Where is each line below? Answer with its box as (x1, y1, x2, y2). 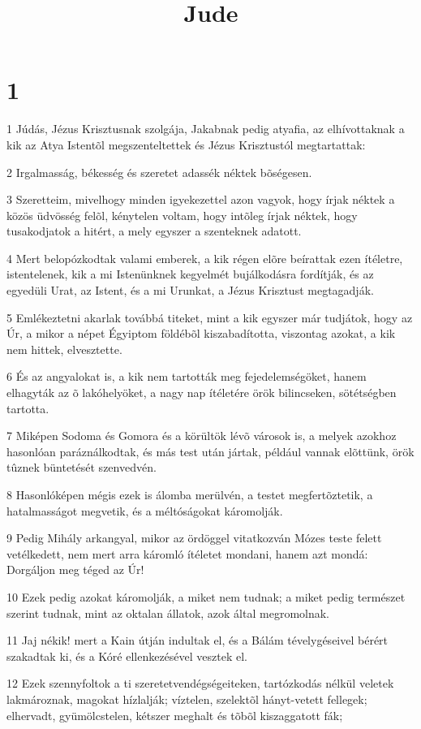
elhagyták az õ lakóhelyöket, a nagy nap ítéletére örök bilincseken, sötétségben (6, 384, 397, 401)
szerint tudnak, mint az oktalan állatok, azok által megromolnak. (6, 604, 330, 621)
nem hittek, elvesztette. (6, 340, 122, 357)
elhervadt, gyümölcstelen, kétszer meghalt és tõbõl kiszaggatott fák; (6, 706, 343, 723)
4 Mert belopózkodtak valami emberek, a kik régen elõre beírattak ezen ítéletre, (6, 249, 403, 266)
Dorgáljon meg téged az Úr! (6, 561, 144, 578)
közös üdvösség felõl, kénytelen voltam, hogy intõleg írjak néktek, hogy (6, 206, 358, 223)
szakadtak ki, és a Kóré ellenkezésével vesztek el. (6, 647, 247, 664)
